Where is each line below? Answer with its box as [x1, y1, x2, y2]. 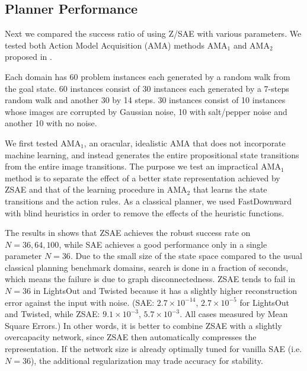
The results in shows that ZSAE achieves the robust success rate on [5, 226, 251, 239]
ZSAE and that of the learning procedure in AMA [5, 183, 187, 196]
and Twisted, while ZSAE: [5, 308, 100, 320]
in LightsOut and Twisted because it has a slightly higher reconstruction [33, 284, 298, 297]
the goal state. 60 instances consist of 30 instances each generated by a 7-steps [5, 82, 289, 94]
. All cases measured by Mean [180, 308, 288, 320]
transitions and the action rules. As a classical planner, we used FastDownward [5, 194, 292, 207]
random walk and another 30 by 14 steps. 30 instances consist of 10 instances [5, 94, 286, 106]
